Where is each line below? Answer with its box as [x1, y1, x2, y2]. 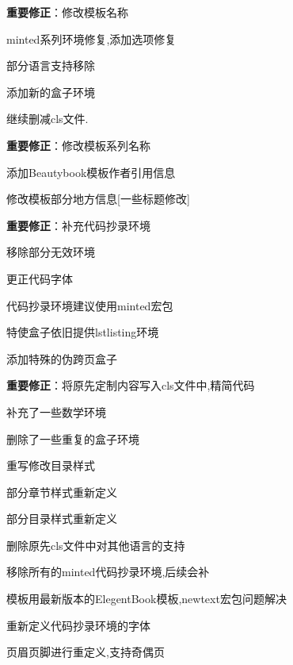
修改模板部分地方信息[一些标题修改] [6, 190, 190, 207]
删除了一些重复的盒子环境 [6, 430, 139, 447]
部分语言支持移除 [6, 57, 95, 74]
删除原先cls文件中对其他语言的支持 [6, 536, 185, 553]
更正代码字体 [6, 270, 73, 286]
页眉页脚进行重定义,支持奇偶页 [6, 644, 165, 660]
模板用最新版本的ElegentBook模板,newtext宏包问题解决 [6, 590, 287, 607]
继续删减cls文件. [6, 110, 89, 127]
